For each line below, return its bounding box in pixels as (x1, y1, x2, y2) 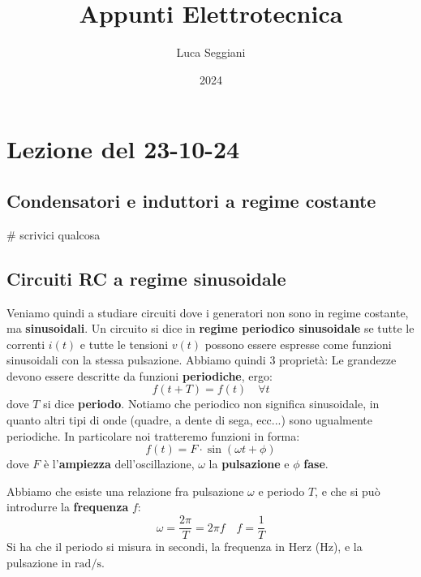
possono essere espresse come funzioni (204, 335, 392, 352)
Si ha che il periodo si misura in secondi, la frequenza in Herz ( (6, 538, 320, 555)
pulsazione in (6, 553, 71, 571)
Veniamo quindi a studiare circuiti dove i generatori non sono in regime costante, (6, 304, 409, 321)
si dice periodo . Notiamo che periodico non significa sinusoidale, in (43, 395, 380, 412)
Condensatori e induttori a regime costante (6, 187, 376, 213)
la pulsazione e (208, 455, 290, 472)
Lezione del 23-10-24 (6, 132, 240, 166)
